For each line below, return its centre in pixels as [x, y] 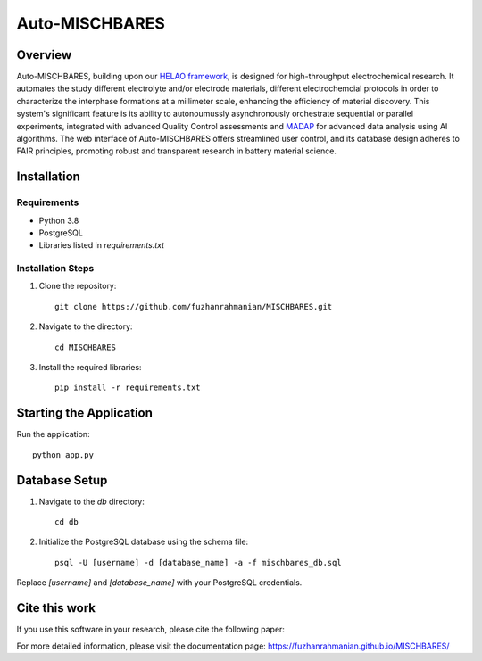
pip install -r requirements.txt [128, 388]
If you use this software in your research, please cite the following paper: [151, 630]
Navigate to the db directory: [91, 501]
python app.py [63, 454]
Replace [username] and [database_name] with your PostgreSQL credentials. [159, 583]
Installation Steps [55, 269]
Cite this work [56, 608]
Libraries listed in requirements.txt [102, 245]
